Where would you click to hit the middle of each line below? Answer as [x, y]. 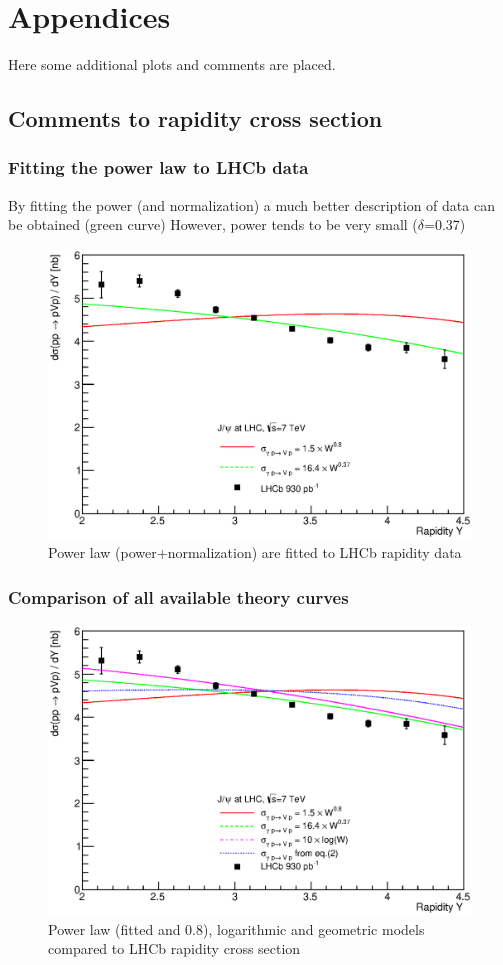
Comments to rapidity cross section [195, 118]
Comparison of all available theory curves [178, 596]
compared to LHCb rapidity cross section [174, 948]
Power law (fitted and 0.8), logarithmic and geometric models [236, 928]
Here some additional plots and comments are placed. [172, 64]
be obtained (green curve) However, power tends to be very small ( [213, 224]
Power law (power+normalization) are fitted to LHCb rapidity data [255, 552]
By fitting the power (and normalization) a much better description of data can [251, 204]
